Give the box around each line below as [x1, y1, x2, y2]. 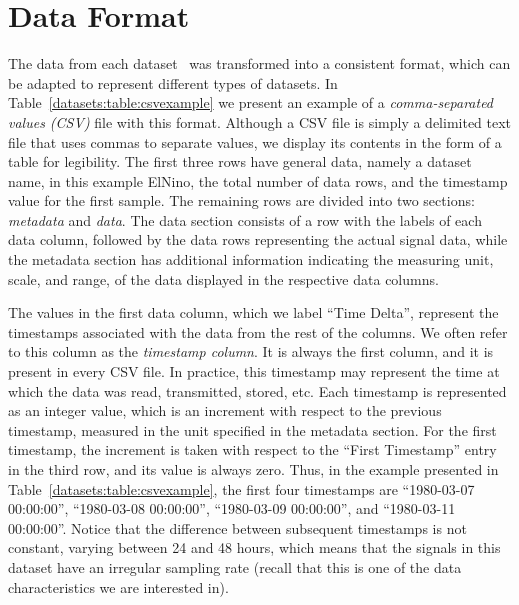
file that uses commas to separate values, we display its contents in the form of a [8, 131, 502, 152]
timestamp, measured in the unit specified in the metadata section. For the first [8, 419, 497, 440]
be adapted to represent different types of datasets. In [8, 72, 338, 93]
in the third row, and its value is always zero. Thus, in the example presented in [8, 459, 499, 479]
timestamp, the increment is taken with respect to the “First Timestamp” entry [8, 439, 497, 460]
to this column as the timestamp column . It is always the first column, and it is [8, 341, 494, 362]
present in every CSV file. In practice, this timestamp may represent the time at [8, 361, 500, 382]
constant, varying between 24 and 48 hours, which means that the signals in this [8, 537, 501, 558]
